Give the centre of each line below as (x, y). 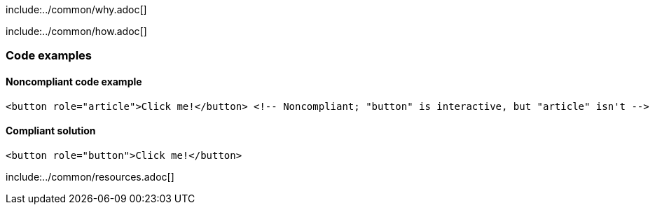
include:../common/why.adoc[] (76, 9)
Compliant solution (51, 131)
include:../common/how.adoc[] (76, 31)
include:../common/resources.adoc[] (90, 176)
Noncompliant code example (74, 81)
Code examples (49, 56)
